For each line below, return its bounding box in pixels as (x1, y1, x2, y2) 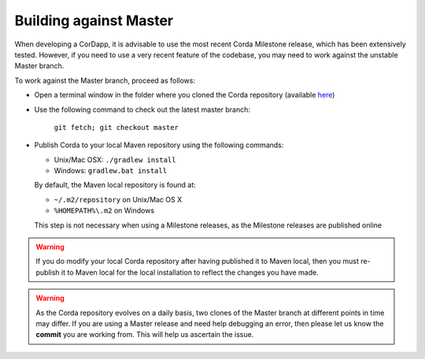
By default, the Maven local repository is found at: (34, 180, 196, 190)
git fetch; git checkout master (54, 123, 179, 131)
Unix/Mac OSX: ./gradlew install (54, 154, 176, 165)
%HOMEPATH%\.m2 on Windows (54, 205, 155, 216)
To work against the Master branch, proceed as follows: (14, 76, 196, 85)
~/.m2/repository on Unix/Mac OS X (54, 194, 183, 204)
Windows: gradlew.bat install (54, 166, 168, 176)
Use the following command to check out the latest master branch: (34, 105, 251, 114)
